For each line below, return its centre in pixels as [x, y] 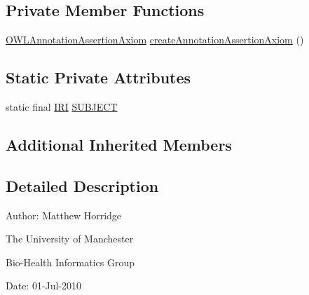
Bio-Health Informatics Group [70, 262]
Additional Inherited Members [119, 144]
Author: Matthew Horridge [64, 215]
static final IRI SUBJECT [62, 107]
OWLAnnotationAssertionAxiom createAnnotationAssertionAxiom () [155, 40]
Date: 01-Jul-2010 [44, 286]
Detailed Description [82, 185]
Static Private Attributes [98, 77]
